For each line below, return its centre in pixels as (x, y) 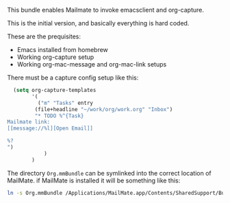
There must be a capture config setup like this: (73, 77)
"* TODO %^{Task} (59, 116)
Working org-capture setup (55, 57)
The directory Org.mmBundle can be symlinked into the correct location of (109, 173)
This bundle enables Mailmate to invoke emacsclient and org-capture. (105, 10)
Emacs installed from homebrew (62, 50)
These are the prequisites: (44, 36)
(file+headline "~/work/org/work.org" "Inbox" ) (104, 109)
